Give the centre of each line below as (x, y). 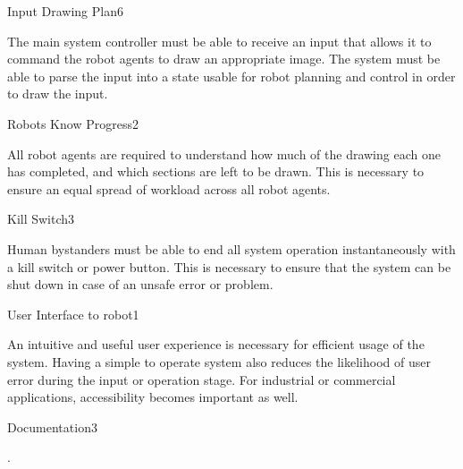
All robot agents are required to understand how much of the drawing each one (224, 153)
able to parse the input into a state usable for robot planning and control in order (231, 76)
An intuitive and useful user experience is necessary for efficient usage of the (216, 344)
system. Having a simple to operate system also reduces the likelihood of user (219, 361)
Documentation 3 (52, 426)
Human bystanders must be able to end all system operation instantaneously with (231, 248)
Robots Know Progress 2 (73, 123)
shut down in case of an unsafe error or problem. (140, 284)
